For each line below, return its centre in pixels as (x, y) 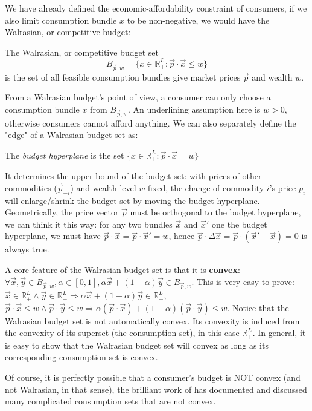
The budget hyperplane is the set (65, 155)
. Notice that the (258, 307)
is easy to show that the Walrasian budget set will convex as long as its (137, 345)
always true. (27, 249)
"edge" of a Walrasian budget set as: (72, 135)
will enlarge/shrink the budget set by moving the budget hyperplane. (132, 200)
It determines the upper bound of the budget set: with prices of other (133, 176)
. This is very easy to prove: (243, 281)
